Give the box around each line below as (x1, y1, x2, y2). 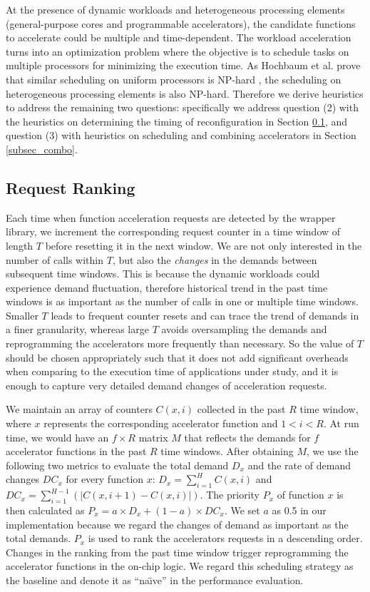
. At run (323, 416, 359, 431)
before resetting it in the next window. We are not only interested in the (45, 238, 362, 252)
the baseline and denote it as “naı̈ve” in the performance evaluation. (6, 572, 304, 587)
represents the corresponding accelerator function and (43, 416, 278, 431)
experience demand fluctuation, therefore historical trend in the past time (6, 280, 328, 295)
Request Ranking (6, 176, 135, 198)
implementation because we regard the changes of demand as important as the (6, 516, 349, 531)
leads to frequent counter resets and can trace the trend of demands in (51, 307, 359, 322)
